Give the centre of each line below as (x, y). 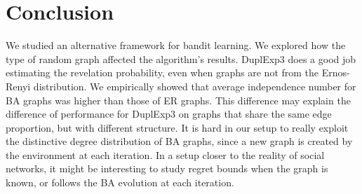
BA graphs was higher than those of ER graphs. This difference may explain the (178, 100)
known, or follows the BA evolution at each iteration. (120, 182)
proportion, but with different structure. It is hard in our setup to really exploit (177, 127)
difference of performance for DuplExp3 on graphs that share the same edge (169, 114)
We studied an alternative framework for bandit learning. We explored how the (176, 45)
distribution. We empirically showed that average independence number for (195, 86)
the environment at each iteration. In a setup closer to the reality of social (165, 154)
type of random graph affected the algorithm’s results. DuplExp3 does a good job (181, 58)
